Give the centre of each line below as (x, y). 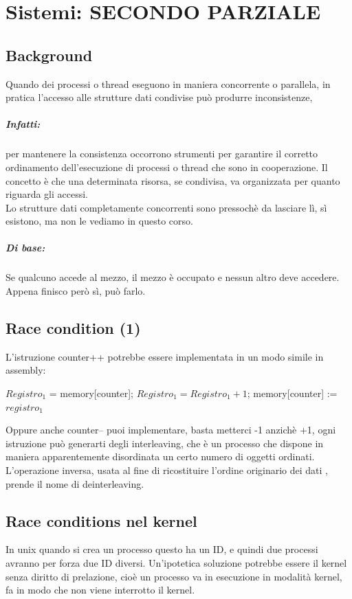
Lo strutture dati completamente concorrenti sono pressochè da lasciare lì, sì (166, 207)
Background (49, 55)
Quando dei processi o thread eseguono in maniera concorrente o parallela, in (168, 83)
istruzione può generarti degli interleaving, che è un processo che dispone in (165, 443)
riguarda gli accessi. (47, 194)
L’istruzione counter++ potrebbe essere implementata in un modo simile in (165, 356)
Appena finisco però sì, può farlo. (76, 291)
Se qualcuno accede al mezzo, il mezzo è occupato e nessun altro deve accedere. (173, 277)
